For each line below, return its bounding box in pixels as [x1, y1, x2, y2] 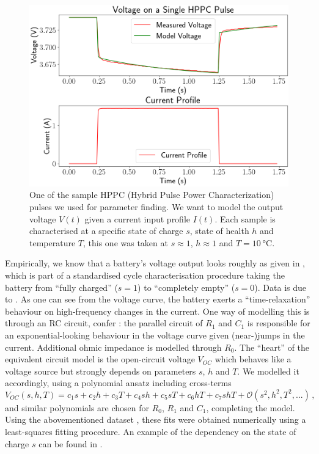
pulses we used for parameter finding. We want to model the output [29, 200, 284, 213]
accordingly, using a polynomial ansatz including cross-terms [5, 376, 232, 389]
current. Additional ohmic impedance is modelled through [5, 340, 222, 353]
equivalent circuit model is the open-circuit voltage [5, 353, 195, 365]
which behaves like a [215, 353, 291, 365]
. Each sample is [215, 212, 276, 225]
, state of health [189, 224, 249, 237]
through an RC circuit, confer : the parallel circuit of [5, 317, 203, 329]
